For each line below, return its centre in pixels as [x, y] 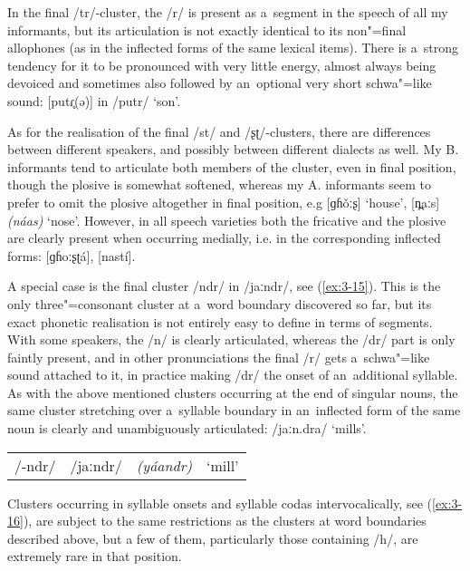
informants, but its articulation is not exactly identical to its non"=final [207, 29]
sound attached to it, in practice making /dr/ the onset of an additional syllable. [233, 375]
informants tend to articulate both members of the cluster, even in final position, [232, 166]
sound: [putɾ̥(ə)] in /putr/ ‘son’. [94, 100]
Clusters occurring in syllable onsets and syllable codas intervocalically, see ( [220, 503]
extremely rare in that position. [95, 556]
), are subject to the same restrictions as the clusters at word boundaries [225, 521]
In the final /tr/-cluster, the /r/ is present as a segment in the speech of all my [228, 12]
